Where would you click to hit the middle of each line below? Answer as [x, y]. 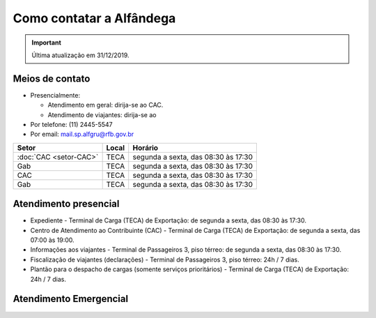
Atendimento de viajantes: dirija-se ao [102, 114]
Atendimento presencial [66, 204]
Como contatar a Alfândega [94, 18]
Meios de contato [52, 78]
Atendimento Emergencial [71, 299]
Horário [146, 148]
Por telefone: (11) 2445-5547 [71, 125]
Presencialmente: [55, 95]
